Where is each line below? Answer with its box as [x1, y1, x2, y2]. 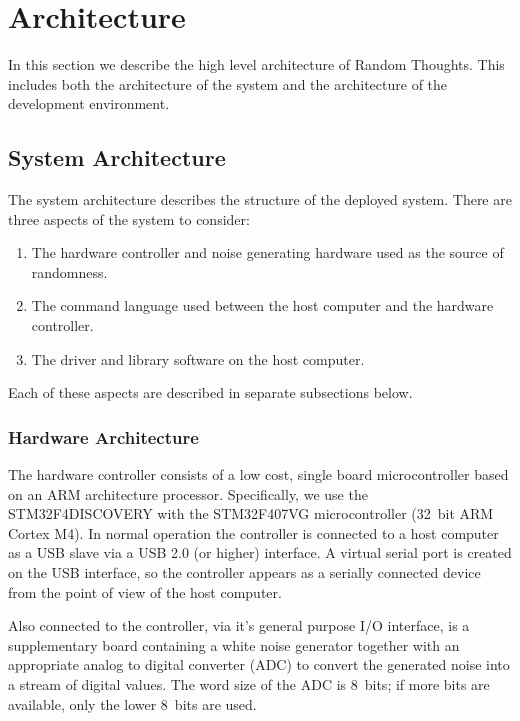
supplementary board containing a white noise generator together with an [8, 634, 460, 655]
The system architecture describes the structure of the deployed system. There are [8, 189, 512, 210]
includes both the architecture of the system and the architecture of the [8, 73, 448, 94]
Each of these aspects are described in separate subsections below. [8, 382, 413, 403]
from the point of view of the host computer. [8, 581, 282, 602]
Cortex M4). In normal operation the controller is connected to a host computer [8, 522, 499, 543]
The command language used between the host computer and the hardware [31, 295, 494, 316]
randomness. [31, 261, 108, 282]
